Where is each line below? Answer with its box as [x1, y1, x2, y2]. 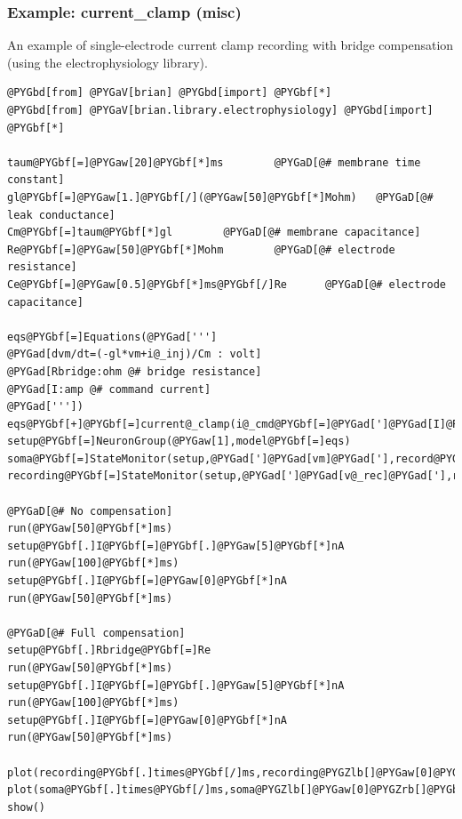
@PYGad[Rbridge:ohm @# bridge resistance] [7, 365, 262, 378]
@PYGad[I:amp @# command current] [7, 382, 211, 396]
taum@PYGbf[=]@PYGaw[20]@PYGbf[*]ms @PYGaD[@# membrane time [7, 156, 421, 169]
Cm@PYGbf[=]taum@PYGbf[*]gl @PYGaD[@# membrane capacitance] [7, 226, 421, 239]
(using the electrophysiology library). [7, 52, 208, 71]
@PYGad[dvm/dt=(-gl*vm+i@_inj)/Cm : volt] [7, 348, 262, 361]
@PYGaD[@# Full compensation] [7, 626, 186, 639]
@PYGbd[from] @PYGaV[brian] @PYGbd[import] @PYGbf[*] [7, 86, 332, 100]
